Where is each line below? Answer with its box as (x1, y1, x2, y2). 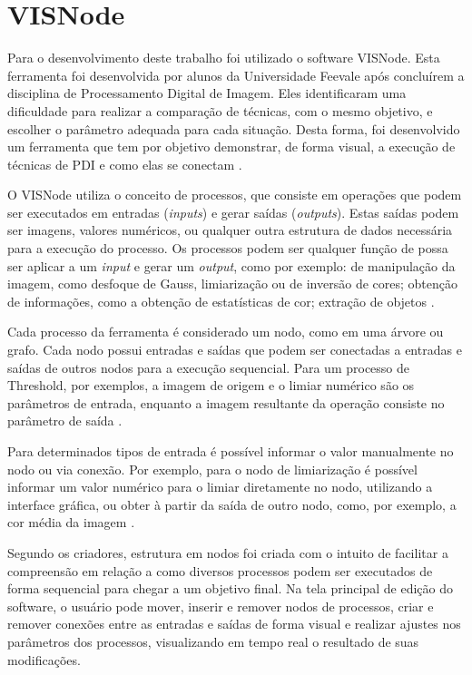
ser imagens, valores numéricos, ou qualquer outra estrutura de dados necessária (7, 220, 453, 240)
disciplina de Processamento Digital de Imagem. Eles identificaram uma (7, 83, 407, 103)
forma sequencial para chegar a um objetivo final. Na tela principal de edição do (7, 579, 454, 598)
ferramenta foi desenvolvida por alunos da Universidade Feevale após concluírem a (7, 65, 465, 84)
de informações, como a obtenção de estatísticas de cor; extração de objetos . (7, 291, 435, 310)
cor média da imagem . (7, 513, 135, 532)
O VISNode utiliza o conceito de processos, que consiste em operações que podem (7, 185, 462, 204)
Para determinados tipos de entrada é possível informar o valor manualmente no (7, 442, 454, 460)
